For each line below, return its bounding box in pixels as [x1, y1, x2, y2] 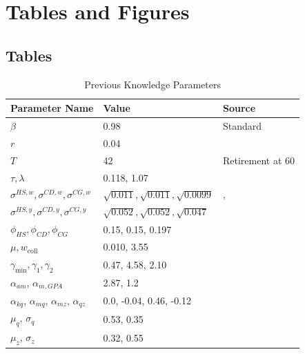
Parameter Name [10, 101, 94, 115]
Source [223, 101, 256, 115]
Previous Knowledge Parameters [84, 77, 221, 91]
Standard [223, 119, 262, 133]
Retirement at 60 [223, 153, 295, 167]
